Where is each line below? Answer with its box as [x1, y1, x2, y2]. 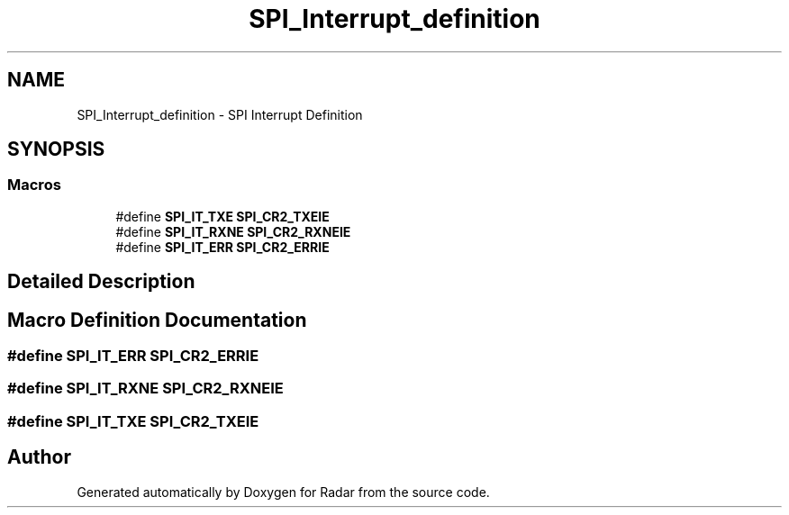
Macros [7, 176, 61, 194]
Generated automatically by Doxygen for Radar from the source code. [77, 483, 490, 500]
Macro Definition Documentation [7, 308, 307, 331]
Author [7, 446, 71, 469]
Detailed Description [7, 270, 195, 294]
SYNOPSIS [7, 138, 105, 161]
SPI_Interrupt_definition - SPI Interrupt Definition [77, 106, 363, 122]
